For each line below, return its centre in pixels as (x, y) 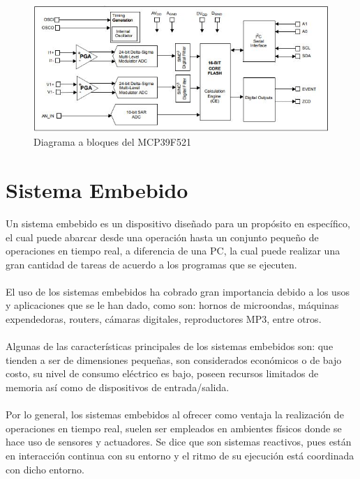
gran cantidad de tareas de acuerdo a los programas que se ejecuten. (151, 264)
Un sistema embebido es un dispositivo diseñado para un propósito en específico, (178, 223)
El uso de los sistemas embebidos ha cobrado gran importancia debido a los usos (178, 291)
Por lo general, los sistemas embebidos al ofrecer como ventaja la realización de (175, 415)
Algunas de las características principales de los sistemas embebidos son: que (170, 346)
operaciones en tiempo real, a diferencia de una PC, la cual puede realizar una (173, 251)
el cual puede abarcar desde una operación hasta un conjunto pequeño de (162, 237)
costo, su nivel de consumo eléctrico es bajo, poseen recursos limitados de (162, 373)
